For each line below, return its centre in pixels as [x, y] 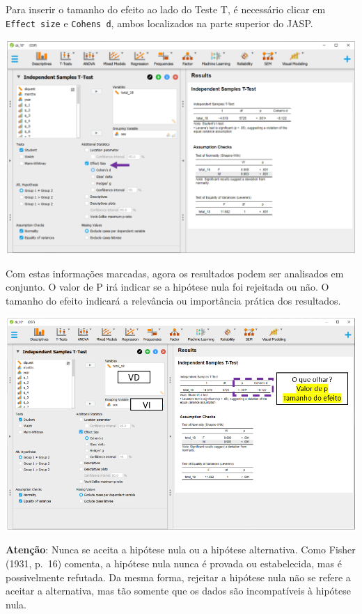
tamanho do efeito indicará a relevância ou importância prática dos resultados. [173, 300]
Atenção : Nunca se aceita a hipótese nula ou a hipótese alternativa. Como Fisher [181, 550]
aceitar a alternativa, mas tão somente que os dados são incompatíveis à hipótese [178, 591]
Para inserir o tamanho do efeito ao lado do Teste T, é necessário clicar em [166, 9]
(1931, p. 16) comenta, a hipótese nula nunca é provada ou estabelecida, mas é [174, 563]
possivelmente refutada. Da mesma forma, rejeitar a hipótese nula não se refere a [178, 577]
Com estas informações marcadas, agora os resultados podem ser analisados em [175, 273]
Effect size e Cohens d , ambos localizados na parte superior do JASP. [159, 23]
